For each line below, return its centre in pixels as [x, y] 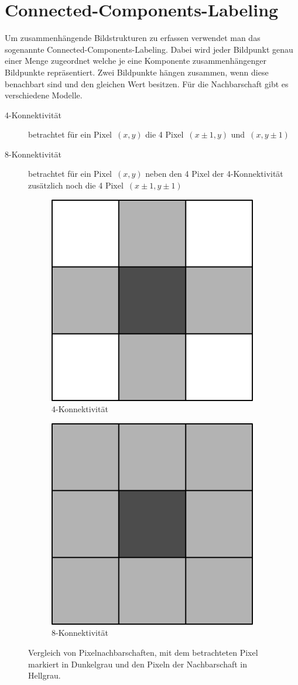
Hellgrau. [44, 675]
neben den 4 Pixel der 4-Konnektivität [214, 174]
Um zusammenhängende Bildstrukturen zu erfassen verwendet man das [133, 38]
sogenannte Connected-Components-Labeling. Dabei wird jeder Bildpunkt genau [149, 49]
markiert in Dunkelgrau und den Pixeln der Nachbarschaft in [138, 664]
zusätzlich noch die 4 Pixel [76, 185]
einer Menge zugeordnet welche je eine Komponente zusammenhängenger [136, 61]
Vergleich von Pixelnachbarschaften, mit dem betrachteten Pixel [143, 653]
